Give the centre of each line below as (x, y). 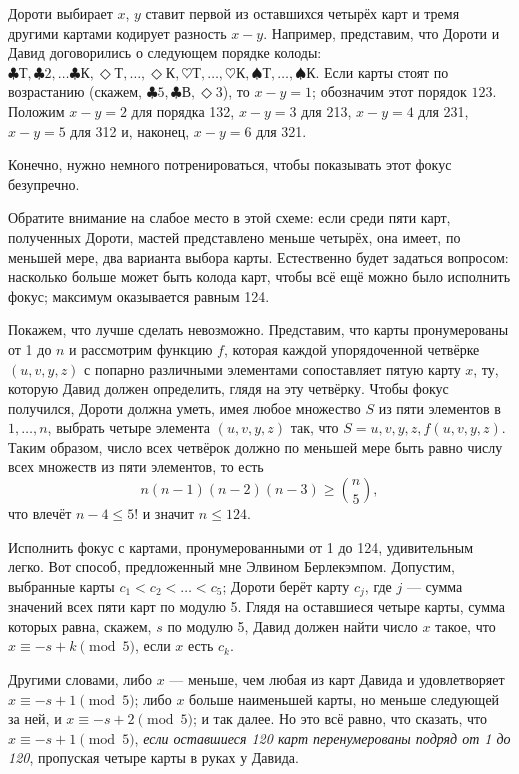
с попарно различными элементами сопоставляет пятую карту (272, 368)
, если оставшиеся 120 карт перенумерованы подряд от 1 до (322, 737)
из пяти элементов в (439, 407)
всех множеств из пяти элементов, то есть (136, 466)
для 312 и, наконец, (130, 130)
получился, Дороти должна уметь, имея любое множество (184, 407)
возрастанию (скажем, (75, 91)
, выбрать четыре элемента (128, 427)
